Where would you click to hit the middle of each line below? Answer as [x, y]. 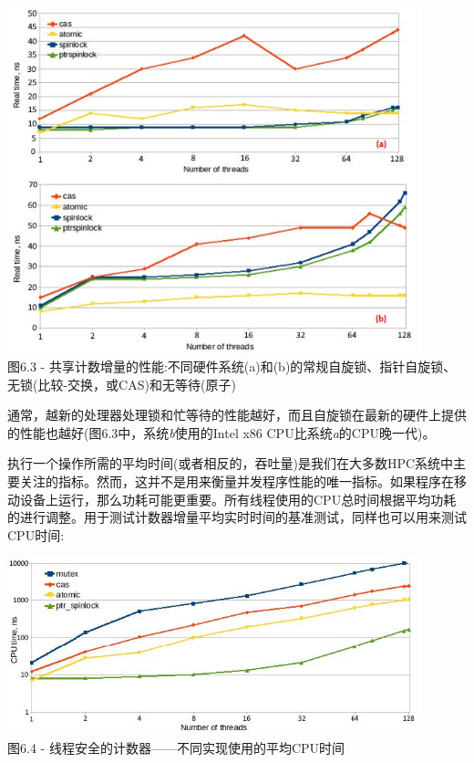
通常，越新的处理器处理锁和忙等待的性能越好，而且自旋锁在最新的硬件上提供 [237, 415]
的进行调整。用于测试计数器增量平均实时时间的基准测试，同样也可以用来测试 [237, 517]
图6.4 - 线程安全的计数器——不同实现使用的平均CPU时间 [176, 747]
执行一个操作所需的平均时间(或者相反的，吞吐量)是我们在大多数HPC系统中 [231, 463]
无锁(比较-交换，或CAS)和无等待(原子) [122, 384]
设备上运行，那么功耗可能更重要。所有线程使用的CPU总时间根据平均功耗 [238, 499]
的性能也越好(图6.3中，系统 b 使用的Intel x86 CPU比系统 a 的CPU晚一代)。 [222, 432]
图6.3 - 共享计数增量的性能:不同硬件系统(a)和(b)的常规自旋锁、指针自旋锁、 [232, 366]
